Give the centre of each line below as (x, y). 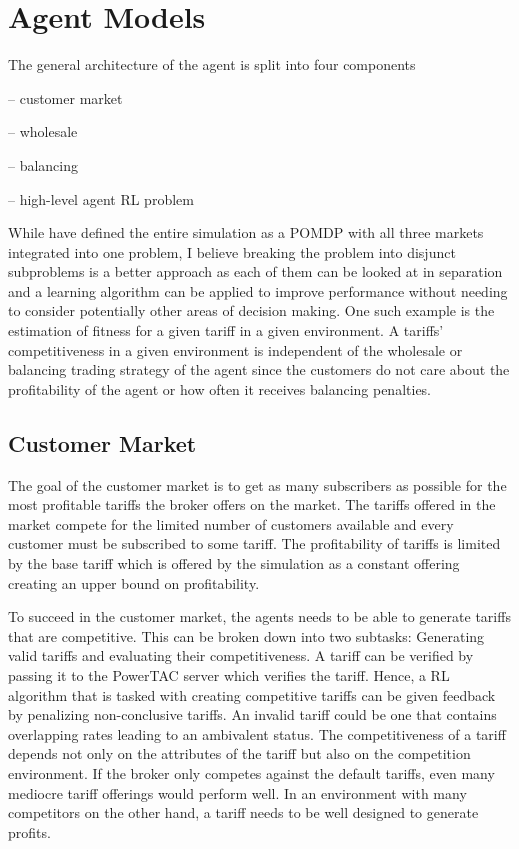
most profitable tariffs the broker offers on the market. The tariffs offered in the (252, 504)
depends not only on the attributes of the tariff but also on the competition (239, 753)
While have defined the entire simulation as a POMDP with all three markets (246, 232)
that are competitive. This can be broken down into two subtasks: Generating (246, 635)
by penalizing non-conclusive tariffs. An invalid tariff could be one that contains (252, 714)
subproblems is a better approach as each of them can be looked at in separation (255, 271)
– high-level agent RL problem (101, 198)
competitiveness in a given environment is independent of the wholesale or (235, 349)
